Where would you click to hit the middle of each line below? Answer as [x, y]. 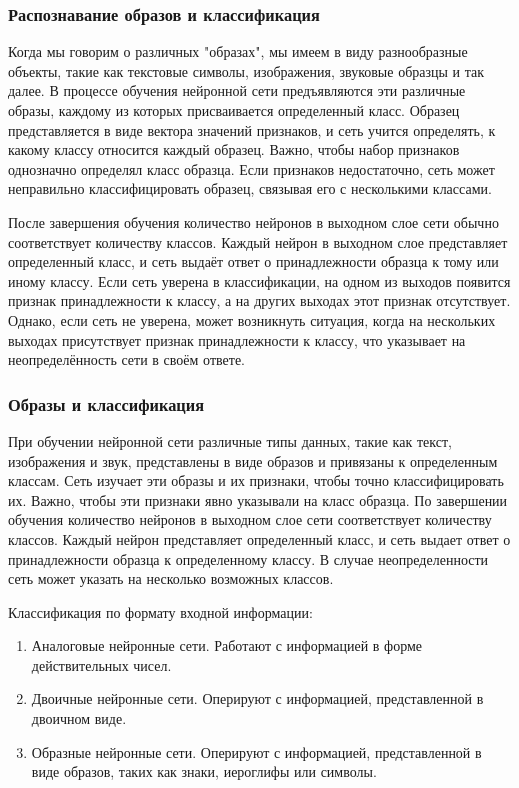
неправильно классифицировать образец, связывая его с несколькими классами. [250, 188]
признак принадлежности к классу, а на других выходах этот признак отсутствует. [259, 300]
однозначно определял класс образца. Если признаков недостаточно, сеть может [251, 168]
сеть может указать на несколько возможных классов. [171, 578]
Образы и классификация [106, 403]
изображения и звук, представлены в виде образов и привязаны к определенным [253, 460]
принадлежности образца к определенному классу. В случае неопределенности [248, 558]
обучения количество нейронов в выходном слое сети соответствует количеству [250, 519]
